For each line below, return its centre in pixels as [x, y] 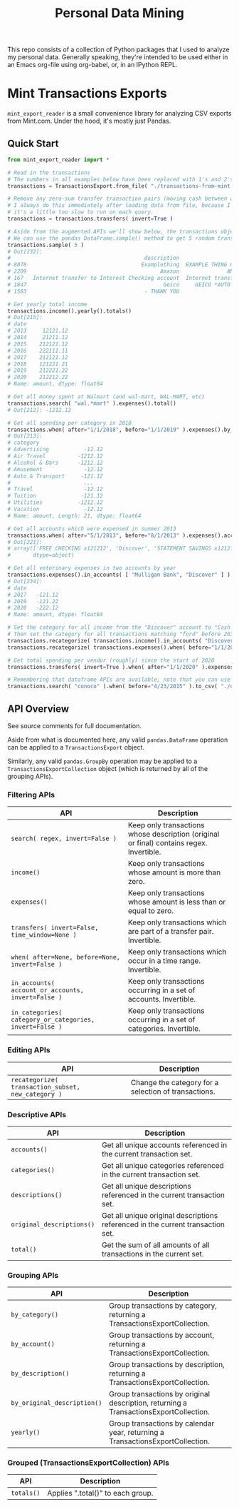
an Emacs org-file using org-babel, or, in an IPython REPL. [92, 65]
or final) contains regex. [168, 843]
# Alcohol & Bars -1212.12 [55, 463]
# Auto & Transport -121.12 [55, 476]
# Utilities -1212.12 [55, 503]
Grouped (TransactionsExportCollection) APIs [88, 1463]
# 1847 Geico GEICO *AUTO [119, 284]
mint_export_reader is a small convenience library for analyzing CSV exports [119, 114]
